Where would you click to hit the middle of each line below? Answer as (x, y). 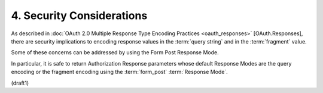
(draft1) (20, 83)
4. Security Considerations (79, 15)
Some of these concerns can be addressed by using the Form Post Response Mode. (115, 52)
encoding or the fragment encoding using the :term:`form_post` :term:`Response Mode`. (120, 72)
